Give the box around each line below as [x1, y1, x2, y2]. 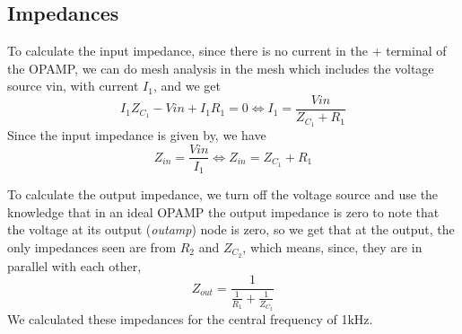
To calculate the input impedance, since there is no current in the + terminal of [7, 41, 447, 60]
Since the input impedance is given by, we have [7, 125, 266, 144]
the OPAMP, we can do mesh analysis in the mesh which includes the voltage [7, 58, 434, 77]
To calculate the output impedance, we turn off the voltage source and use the [7, 185, 439, 204]
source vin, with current [7, 76, 139, 95]
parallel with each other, [7, 256, 142, 275]
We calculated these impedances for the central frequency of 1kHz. [7, 309, 373, 328]
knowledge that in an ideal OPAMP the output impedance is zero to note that [7, 202, 440, 221]
